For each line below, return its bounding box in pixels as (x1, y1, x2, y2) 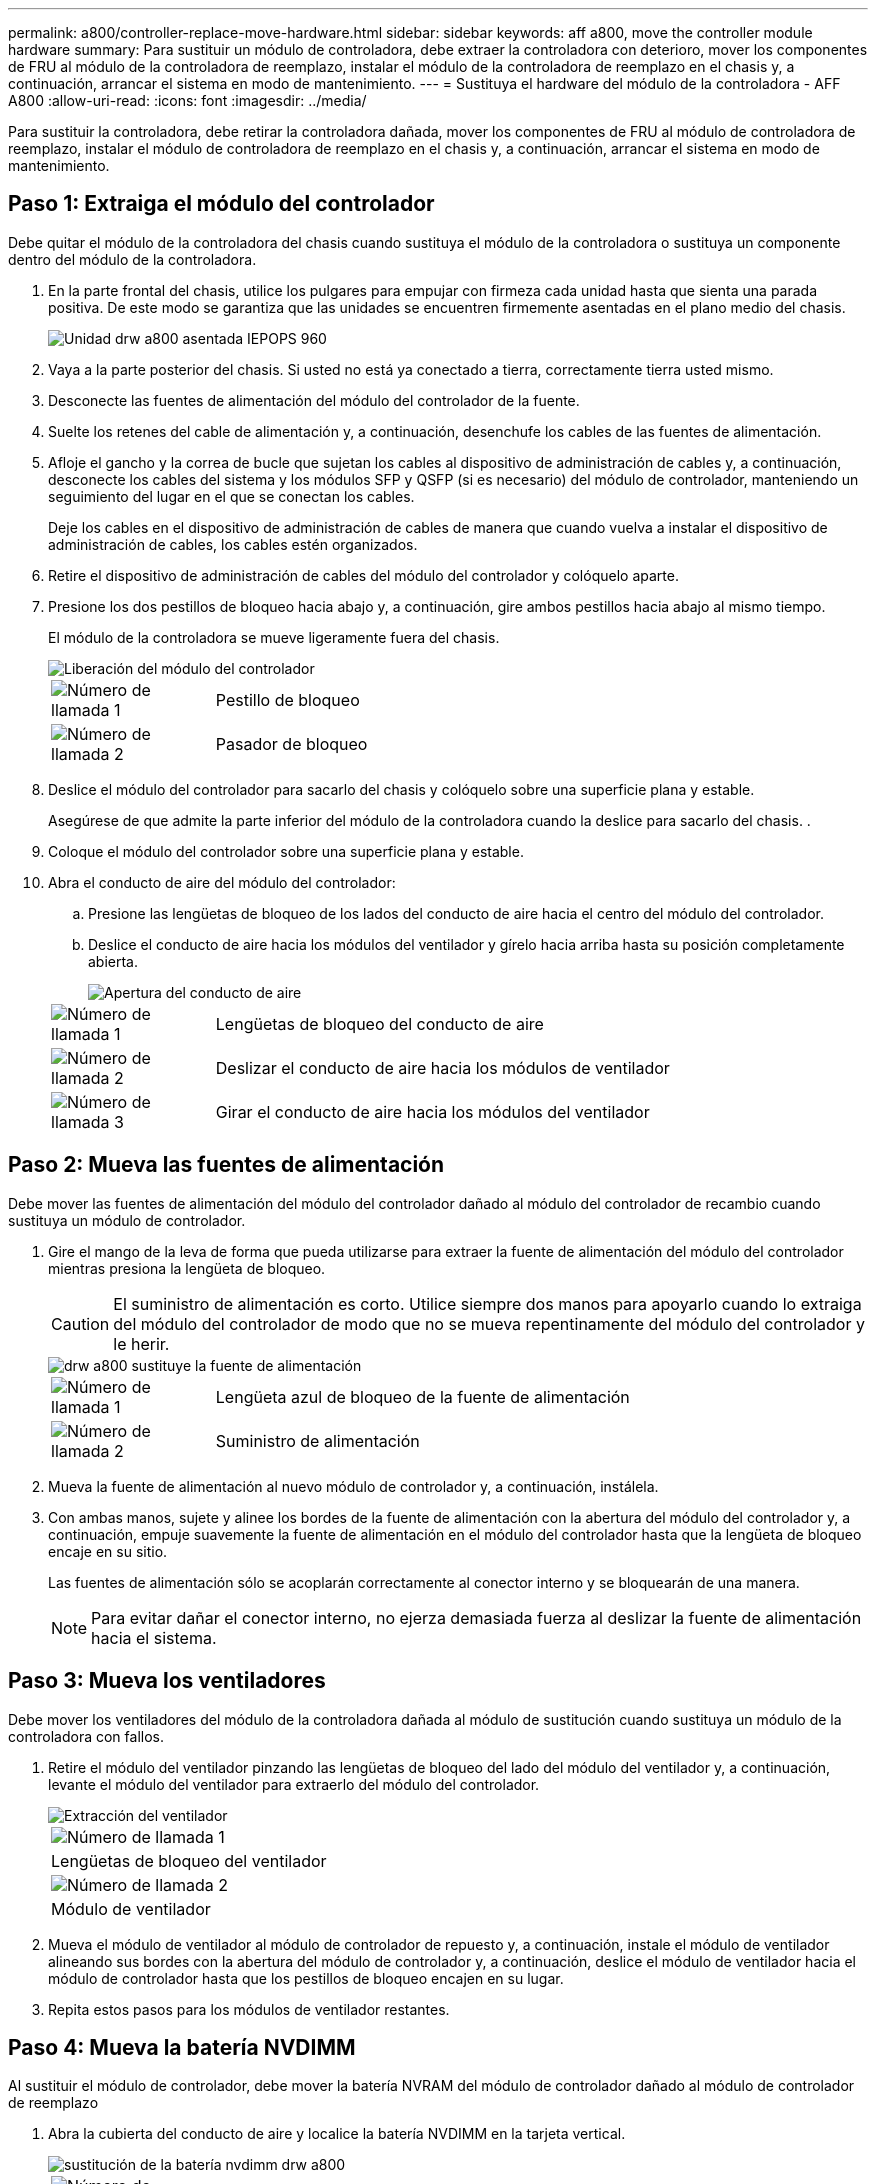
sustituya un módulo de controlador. (8, 1211, 246, 1229)
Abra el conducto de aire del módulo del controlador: (48, 873, 396, 891)
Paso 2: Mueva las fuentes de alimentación (8, 1152, 445, 1178)
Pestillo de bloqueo (215, 689, 360, 710)
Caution (51, 1313, 110, 1334)
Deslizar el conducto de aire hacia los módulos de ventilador (215, 1057, 670, 1078)
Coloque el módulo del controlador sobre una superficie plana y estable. (48, 842, 524, 860)
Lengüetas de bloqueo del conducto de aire (215, 1013, 544, 1034)
